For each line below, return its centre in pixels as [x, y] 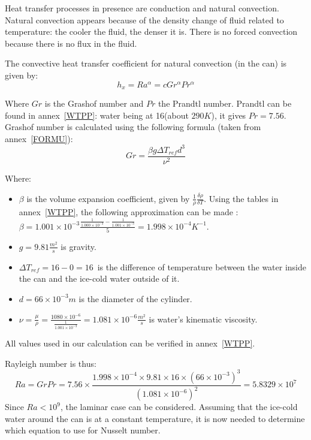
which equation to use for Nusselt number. [83, 430]
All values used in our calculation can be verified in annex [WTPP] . [130, 343]
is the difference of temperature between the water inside [202, 266]
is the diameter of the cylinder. [135, 298]
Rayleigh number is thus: [51, 363]
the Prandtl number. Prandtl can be [225, 103]
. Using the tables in [241, 198]
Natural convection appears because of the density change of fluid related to [144, 19]
